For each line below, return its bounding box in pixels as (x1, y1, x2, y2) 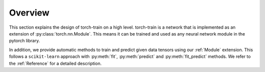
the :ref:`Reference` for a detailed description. (9, 60, 102, 66)
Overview (9, 7, 50, 18)
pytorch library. (9, 38, 40, 44)
